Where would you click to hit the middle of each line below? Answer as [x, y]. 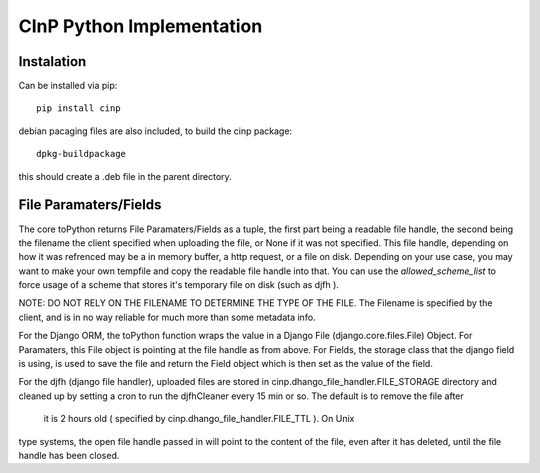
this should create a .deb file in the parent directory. [125, 176]
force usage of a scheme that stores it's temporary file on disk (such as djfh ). [179, 285]
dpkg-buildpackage [81, 154]
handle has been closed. [69, 455]
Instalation [52, 61]
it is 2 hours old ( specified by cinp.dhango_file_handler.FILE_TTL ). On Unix [199, 419]
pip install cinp [78, 108]
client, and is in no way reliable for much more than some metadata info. [167, 317]
